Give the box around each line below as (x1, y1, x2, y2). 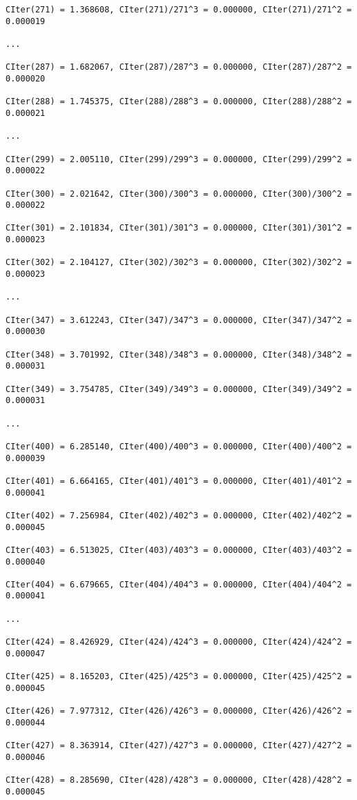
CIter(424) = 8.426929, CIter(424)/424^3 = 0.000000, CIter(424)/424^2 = (6, 637, 352, 647)
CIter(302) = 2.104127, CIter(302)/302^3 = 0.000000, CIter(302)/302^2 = (6, 257, 352, 268)
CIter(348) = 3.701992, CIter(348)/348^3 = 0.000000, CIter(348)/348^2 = (6, 349, 352, 360)
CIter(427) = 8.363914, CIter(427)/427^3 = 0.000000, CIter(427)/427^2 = (6, 741, 352, 750)
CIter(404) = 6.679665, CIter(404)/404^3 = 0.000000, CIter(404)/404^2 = (6, 579, 352, 589)
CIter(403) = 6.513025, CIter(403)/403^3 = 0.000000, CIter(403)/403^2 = (6, 545, 352, 555)
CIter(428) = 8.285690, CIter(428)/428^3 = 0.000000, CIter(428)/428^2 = (6, 774, 352, 785)
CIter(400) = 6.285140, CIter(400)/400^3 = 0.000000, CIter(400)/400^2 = (6, 441, 352, 451)
